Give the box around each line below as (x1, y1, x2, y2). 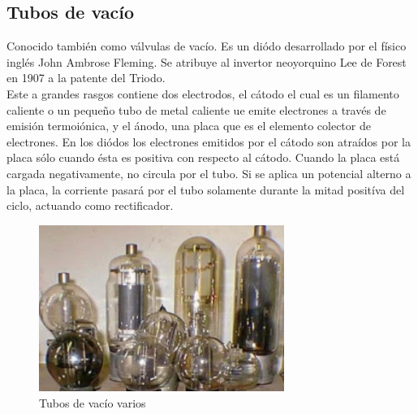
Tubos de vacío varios (39, 394, 146, 411)
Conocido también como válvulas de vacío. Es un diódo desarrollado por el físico (6, 37, 407, 54)
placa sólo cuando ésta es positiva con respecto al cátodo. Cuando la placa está (6, 149, 400, 166)
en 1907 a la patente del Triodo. (6, 69, 166, 86)
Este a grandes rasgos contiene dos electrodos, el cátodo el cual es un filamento (6, 85, 399, 102)
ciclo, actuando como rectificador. (6, 197, 174, 214)
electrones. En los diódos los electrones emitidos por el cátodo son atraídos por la (6, 133, 411, 150)
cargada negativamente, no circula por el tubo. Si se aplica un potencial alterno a (6, 164, 412, 181)
